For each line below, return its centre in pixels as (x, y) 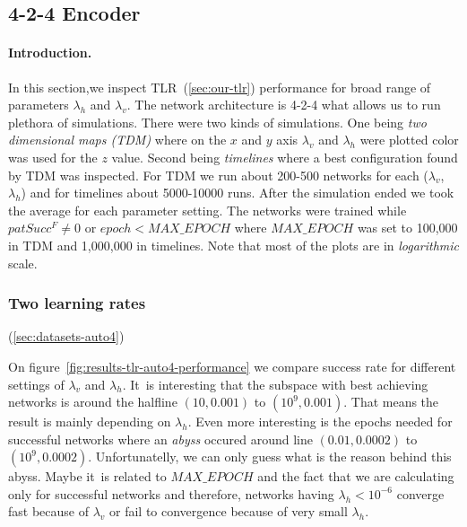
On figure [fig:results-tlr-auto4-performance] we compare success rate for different (232, 366)
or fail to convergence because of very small (229, 511)
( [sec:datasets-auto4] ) (66, 336)
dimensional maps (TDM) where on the (117, 140)
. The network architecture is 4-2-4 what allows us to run (284, 105)
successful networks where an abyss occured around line (160, 439)
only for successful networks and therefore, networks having (171, 493)
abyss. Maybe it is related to (87, 476)
